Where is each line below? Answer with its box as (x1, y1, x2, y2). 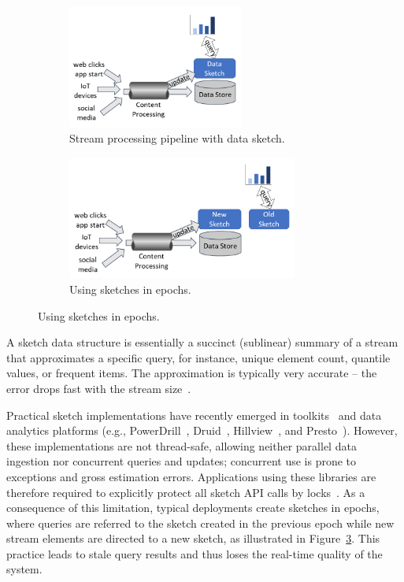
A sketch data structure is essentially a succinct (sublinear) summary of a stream (6, 334, 398, 350)
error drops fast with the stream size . (6, 380, 191, 396)
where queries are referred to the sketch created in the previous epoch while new (6, 514, 395, 531)
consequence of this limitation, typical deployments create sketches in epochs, (6, 499, 380, 516)
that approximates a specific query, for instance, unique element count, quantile (6, 349, 391, 365)
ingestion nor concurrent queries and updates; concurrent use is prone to (6, 453, 357, 469)
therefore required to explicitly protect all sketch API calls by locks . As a (6, 484, 365, 500)
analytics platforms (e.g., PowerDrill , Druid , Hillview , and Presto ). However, (6, 422, 398, 439)
